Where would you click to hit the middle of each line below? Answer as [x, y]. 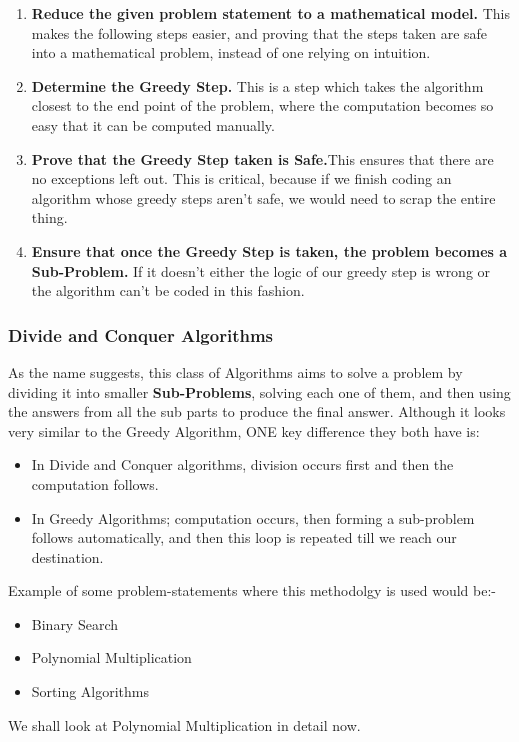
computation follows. [95, 483]
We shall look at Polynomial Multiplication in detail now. [184, 724]
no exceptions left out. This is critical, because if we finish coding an [241, 178]
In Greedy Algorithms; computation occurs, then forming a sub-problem [253, 517]
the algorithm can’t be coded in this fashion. [168, 290]
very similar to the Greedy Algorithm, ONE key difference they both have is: [244, 430]
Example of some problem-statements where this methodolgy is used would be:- [252, 590]
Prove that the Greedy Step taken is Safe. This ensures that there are [262, 158]
